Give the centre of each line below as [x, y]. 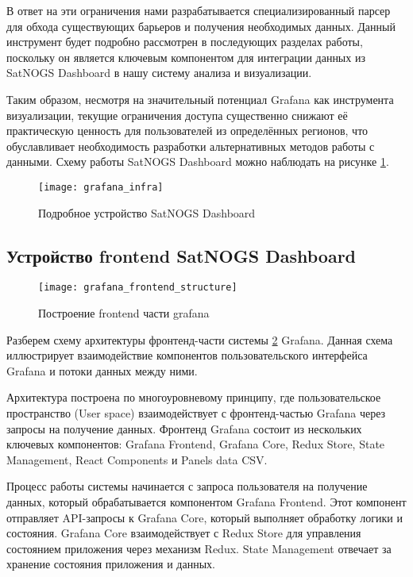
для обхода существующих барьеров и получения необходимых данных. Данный [201, 26]
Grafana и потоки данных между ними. [102, 370]
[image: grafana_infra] [101, 187]
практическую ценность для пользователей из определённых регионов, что [187, 131]
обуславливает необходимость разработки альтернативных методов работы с [191, 146]
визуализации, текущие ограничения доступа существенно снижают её [177, 115]
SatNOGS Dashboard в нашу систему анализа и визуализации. [159, 73]
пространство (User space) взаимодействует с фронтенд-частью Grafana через [196, 413]
